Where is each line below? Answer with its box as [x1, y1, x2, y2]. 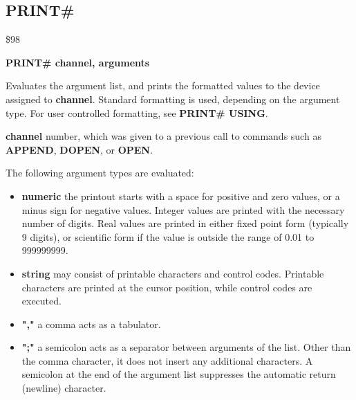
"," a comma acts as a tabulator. [21, 316, 161, 331]
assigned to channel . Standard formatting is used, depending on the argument [6, 91, 340, 106]
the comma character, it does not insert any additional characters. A [21, 353, 313, 367]
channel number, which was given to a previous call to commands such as [6, 129, 321, 143]
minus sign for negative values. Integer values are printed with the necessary [21, 202, 345, 217]
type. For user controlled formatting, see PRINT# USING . [6, 105, 268, 120]
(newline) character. [21, 381, 106, 395]
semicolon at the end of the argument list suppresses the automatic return [21, 367, 336, 381]
